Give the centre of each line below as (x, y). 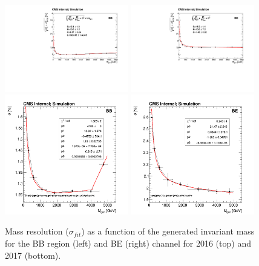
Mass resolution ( (37, 231)
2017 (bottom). (33, 255)
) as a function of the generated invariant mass (168, 231)
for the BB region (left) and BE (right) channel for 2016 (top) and (128, 243)
